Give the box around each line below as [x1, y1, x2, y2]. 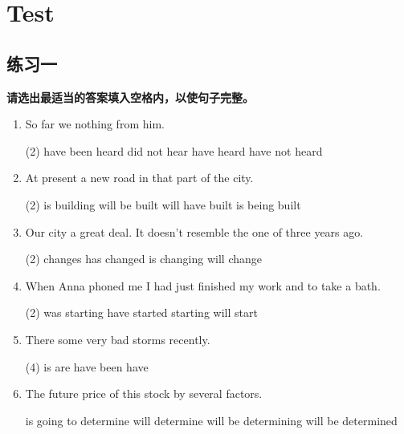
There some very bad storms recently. [25, 331, 210, 347]
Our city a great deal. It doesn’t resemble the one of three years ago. [25, 223, 364, 240]
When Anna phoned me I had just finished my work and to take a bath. [25, 277, 381, 294]
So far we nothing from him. [25, 116, 165, 132]
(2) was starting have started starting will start [25, 304, 258, 321]
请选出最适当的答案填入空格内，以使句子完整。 [6, 88, 254, 105]
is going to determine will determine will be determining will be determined [25, 412, 398, 428]
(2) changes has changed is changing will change [25, 250, 263, 267]
